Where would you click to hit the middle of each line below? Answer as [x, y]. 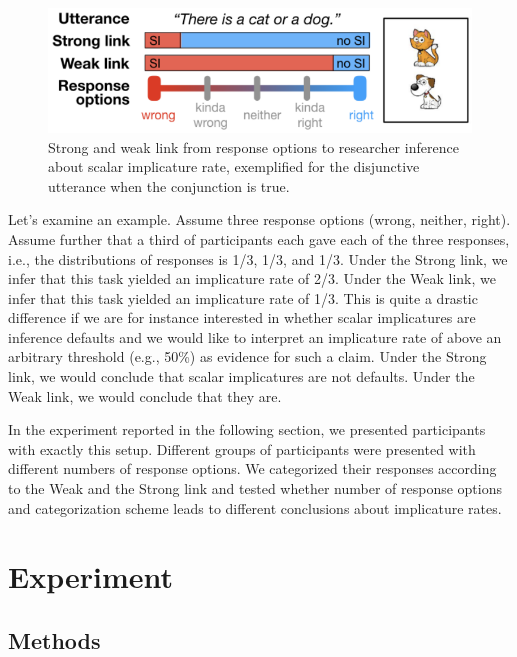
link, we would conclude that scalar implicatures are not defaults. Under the [241, 376]
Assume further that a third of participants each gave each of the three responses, [259, 238]
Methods [54, 639]
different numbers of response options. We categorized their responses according [252, 468]
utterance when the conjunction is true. [169, 185]
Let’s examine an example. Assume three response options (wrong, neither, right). [259, 219]
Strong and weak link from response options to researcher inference [253, 146]
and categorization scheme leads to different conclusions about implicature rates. [255, 507]
